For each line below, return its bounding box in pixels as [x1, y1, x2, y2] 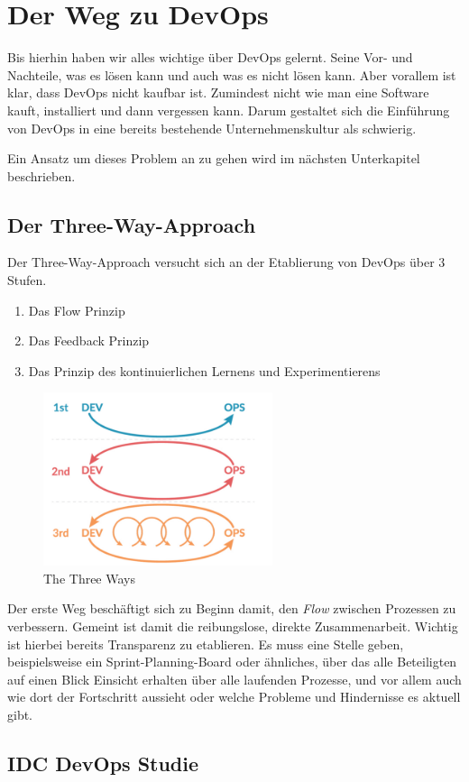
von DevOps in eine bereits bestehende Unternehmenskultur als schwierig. [7, 118, 417, 137]
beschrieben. [7, 166, 76, 185]
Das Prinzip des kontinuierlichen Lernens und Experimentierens [28, 361, 381, 380]
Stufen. [7, 271, 47, 290]
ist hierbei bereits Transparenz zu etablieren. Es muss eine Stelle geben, [7, 634, 404, 653]
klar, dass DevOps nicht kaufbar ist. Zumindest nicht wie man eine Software [7, 83, 429, 102]
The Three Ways [43, 568, 135, 587]
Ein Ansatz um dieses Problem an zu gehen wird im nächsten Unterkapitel [7, 149, 420, 168]
